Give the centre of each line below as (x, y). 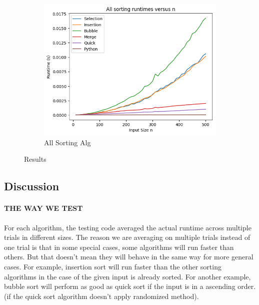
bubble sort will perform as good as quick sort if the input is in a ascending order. (130, 286)
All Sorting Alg (67, 142)
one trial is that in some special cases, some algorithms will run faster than (119, 247)
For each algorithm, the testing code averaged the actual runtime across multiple (128, 227)
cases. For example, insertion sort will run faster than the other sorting (113, 266)
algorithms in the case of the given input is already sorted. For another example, (127, 276)
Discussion (32, 186)
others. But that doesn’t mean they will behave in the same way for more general (129, 257)
